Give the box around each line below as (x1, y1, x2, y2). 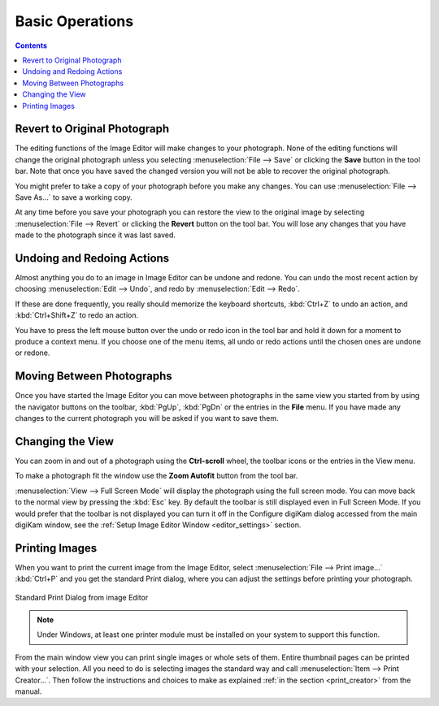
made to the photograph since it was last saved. (15, 230, 176, 240)
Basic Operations (15, 12, 134, 30)
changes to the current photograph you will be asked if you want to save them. (15, 414, 279, 423)
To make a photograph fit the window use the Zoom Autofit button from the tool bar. (15, 471, 298, 481)
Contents (15, 41, 48, 50)
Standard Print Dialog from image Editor (15, 592, 149, 602)
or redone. (15, 348, 50, 357)
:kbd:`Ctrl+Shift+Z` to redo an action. (15, 310, 139, 320)
